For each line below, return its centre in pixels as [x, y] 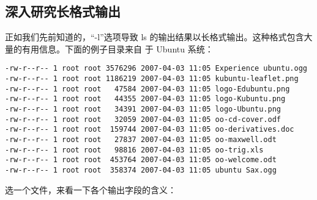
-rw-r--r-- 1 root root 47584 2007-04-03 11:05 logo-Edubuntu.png [147, 89]
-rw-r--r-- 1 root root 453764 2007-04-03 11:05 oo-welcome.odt [141, 160]
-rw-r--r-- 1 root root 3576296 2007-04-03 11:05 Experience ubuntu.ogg [156, 69]
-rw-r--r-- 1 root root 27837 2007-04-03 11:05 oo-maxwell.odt [141, 139]
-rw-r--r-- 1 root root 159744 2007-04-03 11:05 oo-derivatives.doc [150, 130]
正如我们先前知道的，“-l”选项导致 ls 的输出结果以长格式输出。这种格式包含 [155, 37]
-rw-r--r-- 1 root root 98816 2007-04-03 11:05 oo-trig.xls [134, 150]
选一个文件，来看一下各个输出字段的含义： [91, 189]
